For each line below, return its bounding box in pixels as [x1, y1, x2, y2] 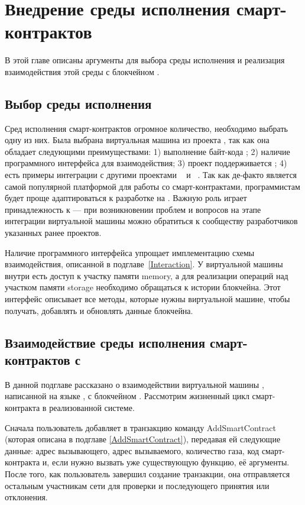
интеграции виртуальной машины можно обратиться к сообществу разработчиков [5, 215, 298, 227]
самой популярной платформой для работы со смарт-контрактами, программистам [5, 180, 300, 192]
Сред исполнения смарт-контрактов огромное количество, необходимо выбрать [5, 122, 288, 134]
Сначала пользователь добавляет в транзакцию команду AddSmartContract [5, 421, 276, 433]
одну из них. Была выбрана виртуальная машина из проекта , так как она [5, 134, 270, 146]
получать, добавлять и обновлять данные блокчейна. [5, 304, 193, 316]
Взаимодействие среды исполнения [5, 333, 206, 351]
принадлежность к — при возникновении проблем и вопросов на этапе [5, 203, 261, 215]
